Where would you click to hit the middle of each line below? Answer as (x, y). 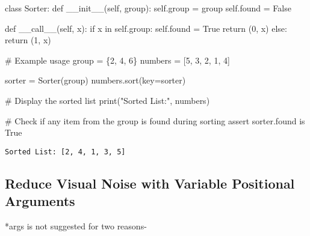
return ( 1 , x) (28, 40)
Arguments (40, 201)
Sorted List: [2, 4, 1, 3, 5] (65, 152)
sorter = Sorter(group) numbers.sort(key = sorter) (95, 80)
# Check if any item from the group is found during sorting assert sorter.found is (155, 120)
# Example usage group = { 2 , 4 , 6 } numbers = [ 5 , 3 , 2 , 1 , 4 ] (117, 60)
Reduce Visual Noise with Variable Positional (150, 183)
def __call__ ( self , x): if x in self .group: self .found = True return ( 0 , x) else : (146, 28)
